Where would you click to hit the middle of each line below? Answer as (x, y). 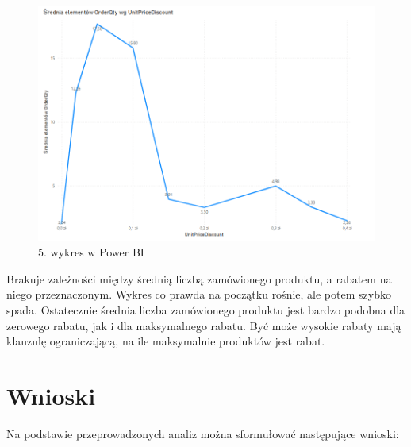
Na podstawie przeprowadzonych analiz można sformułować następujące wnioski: (203, 433)
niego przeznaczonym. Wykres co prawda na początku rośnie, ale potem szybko (199, 294)
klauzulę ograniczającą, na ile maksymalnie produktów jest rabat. (166, 341)
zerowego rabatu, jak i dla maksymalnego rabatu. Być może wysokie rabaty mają (204, 325)
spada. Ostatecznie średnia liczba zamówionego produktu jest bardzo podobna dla (206, 310)
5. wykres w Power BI (91, 252)
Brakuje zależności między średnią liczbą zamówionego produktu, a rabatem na (199, 278)
